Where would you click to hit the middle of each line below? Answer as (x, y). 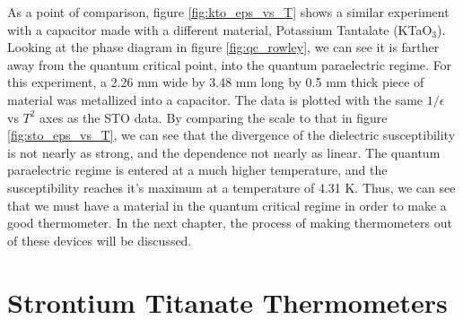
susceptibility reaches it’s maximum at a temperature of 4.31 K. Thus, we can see (231, 187)
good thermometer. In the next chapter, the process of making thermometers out (230, 223)
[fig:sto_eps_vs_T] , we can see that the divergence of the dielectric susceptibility (231, 135)
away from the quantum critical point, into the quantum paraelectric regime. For (230, 64)
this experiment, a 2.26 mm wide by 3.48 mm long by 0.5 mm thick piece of (216, 82)
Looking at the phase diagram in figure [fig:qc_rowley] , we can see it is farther (223, 47)
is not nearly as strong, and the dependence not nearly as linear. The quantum (224, 152)
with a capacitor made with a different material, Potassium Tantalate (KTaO (220, 29)
